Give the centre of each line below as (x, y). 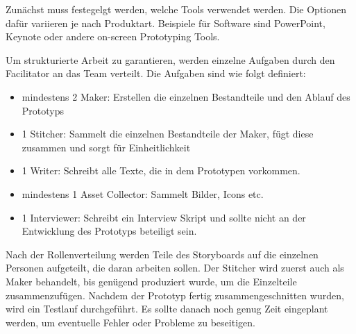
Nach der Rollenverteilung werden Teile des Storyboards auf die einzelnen (162, 254)
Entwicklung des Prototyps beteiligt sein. (109, 231)
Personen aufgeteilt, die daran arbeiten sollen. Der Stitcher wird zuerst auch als (175, 268)
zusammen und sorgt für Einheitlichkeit (106, 147)
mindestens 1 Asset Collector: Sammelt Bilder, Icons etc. (143, 193)
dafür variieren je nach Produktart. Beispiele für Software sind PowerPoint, (166, 23)
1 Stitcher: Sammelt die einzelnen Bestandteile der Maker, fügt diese (168, 134)
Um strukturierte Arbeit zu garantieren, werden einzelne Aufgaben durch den (170, 59)
